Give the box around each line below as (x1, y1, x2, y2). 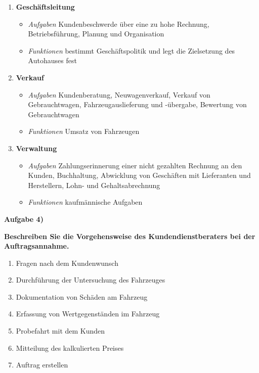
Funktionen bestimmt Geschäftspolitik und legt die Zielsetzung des (28, 45, 235, 56)
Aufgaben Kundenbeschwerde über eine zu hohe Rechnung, (28, 18, 209, 29)
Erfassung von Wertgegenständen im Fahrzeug (16, 308, 160, 319)
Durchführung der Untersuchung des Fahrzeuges (16, 274, 165, 285)
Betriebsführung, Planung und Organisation (28, 28, 164, 39)
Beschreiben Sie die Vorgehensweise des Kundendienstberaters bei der (4, 230, 255, 241)
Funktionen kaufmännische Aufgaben (28, 197, 143, 207)
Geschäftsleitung (16, 2, 75, 12)
